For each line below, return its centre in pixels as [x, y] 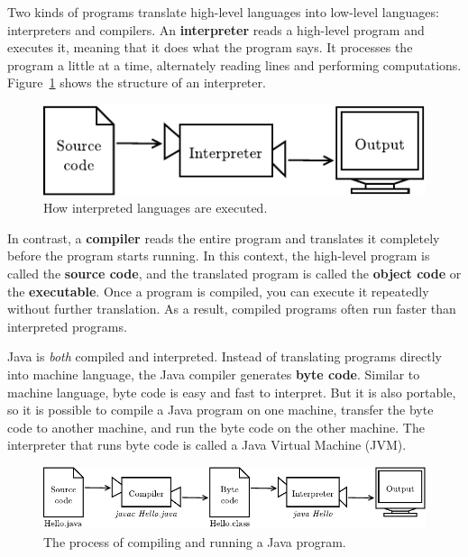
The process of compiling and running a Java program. [195, 541]
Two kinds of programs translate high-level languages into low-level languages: [223, 12]
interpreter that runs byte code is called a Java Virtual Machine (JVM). [207, 445]
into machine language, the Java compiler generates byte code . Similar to [214, 374]
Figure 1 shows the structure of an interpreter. [137, 82]
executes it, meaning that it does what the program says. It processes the [210, 47]
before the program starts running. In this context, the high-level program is [219, 256]
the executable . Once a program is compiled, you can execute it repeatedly [218, 291]
